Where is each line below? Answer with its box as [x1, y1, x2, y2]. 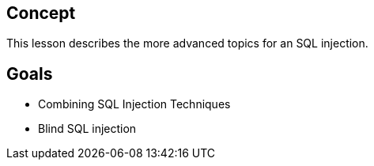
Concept [6, 3, 76, 23]
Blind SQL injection [38, 122, 137, 136]
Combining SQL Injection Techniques [38, 97, 231, 111]
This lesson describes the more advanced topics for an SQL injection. [6, 36, 368, 51]
